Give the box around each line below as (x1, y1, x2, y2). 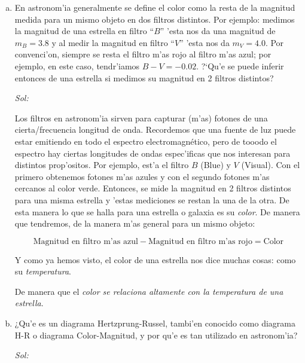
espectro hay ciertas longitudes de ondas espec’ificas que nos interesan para (14, 147, 291, 159)
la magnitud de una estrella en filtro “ (14, 25, 154, 37)
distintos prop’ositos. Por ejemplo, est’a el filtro (14, 158, 189, 171)
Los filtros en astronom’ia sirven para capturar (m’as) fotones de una (14, 111, 268, 124)
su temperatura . (14, 265, 71, 277)
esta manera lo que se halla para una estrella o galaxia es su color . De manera (14, 205, 300, 218)
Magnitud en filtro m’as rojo (148, 237, 252, 246)
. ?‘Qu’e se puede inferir (196, 59, 284, 72)
